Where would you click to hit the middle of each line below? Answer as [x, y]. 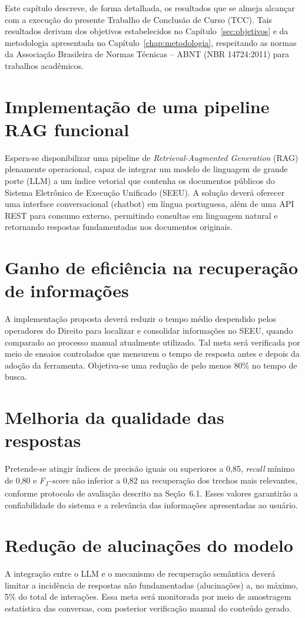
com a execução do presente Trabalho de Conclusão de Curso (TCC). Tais [138, 19]
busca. [16, 377]
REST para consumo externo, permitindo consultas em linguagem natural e [141, 215]
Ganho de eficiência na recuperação [152, 267]
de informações [67, 290]
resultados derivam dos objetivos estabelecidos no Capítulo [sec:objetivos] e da [147, 31]
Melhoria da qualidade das [115, 417]
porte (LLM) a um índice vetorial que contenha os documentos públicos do [140, 181]
